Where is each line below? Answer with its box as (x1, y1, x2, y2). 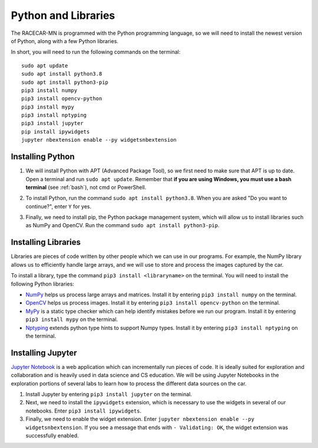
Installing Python (11, 152, 75, 162)
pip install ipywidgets (21, 128, 90, 135)
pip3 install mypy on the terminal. (25, 316, 118, 323)
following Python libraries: (11, 280, 75, 287)
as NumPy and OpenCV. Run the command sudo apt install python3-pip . (25, 222, 220, 229)
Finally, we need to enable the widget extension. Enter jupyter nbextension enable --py (25, 416, 254, 423)
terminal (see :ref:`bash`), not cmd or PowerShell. (25, 184, 147, 191)
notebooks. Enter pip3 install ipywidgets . (25, 407, 142, 414)
